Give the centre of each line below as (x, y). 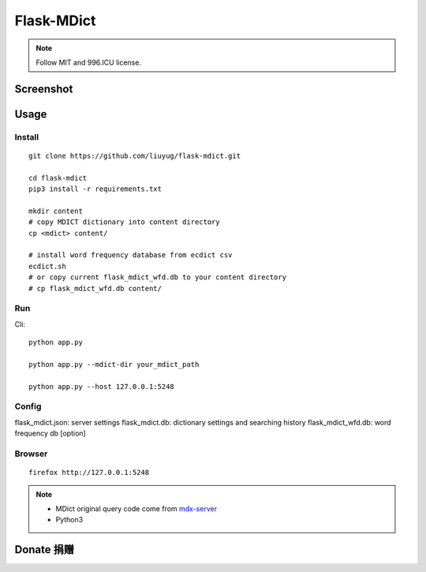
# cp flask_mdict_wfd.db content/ (95, 288)
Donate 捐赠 (45, 550)
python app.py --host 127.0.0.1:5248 (102, 386)
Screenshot (44, 89)
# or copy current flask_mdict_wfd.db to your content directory (158, 277)
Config (28, 406)
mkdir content (56, 211)
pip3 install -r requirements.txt (95, 189)
